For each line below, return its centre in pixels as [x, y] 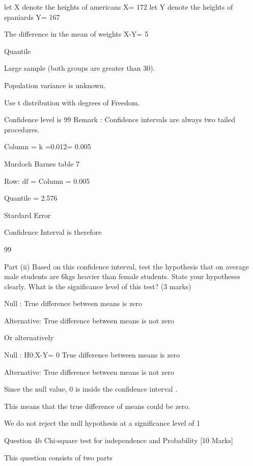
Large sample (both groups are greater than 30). [80, 68]
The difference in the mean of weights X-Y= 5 [76, 34]
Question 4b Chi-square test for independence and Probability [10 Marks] [119, 440]
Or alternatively [29, 337]
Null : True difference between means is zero [73, 303]
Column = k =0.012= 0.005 [48, 146]
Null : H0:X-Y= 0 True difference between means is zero [92, 355]
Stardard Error [27, 215]
